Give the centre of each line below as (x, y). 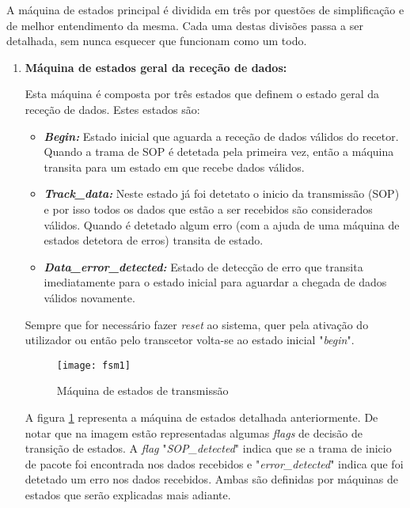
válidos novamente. (89, 297)
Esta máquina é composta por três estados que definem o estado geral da (202, 94)
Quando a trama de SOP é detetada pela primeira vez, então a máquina (219, 152)
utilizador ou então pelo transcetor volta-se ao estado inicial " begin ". (190, 340)
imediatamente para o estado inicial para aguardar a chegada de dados (215, 282)
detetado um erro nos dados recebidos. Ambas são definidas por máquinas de (212, 479)
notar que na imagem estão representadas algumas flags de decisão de (194, 432)
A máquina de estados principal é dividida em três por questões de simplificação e (205, 9)
